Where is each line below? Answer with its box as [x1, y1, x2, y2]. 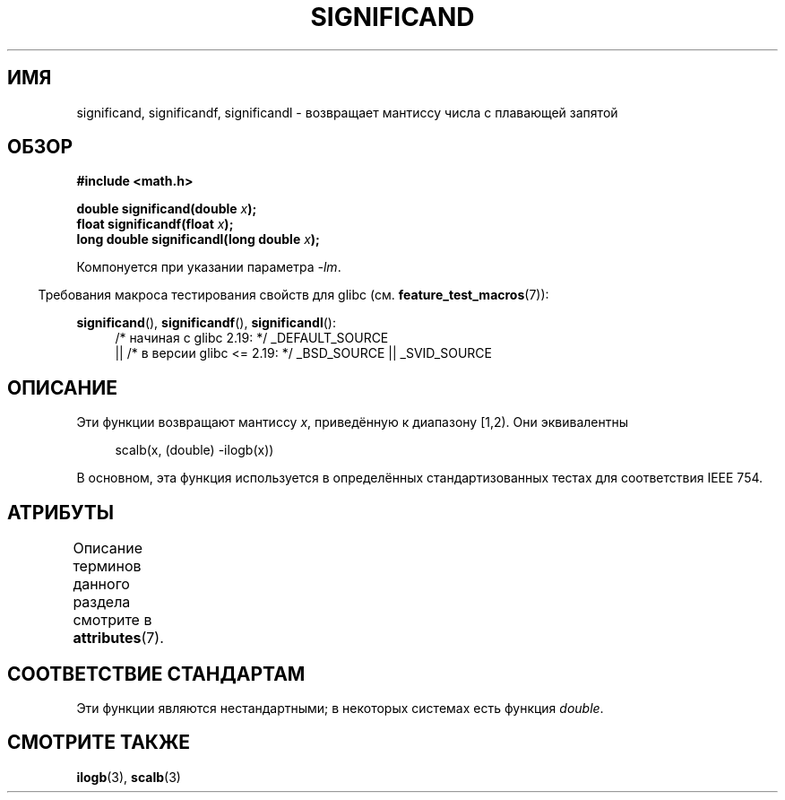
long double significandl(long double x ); [76, 231, 320, 248]
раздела [73, 593, 131, 612]
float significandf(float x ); [76, 216, 234, 232]
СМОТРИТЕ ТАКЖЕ [7, 731, 191, 754]
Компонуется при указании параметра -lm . [76, 259, 341, 275]
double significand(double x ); [76, 201, 257, 217]
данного [73, 575, 130, 594]
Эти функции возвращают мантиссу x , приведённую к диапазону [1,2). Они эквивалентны [76, 414, 629, 430]
